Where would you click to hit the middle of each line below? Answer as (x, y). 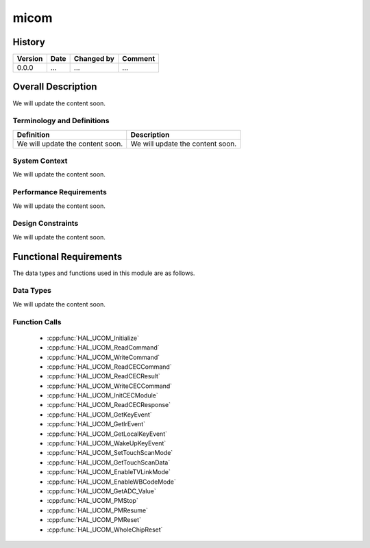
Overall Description (55, 87)
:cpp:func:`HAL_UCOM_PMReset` (94, 520)
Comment (139, 59)
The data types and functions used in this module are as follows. (104, 273)
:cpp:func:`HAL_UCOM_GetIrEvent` (96, 424)
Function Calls (37, 322)
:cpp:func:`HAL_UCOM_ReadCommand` (103, 348)
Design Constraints (46, 224)
